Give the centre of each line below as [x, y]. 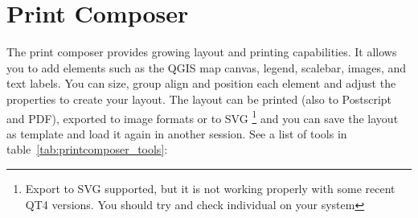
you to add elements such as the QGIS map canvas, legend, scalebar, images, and [207, 67]
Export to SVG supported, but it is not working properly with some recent [210, 188]
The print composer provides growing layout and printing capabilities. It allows [202, 52]
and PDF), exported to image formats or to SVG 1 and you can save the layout [203, 117]
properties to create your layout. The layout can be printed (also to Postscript [199, 99]
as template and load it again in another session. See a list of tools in [177, 133]
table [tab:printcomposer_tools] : [87, 149]
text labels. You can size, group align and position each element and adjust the [201, 83]
